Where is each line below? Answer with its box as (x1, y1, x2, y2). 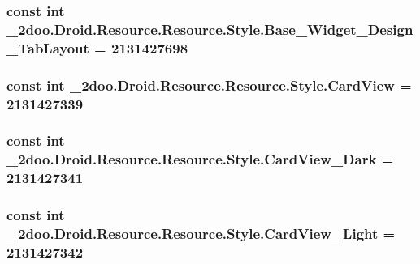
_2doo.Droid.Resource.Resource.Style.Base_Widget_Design (6, 19, 414, 39)
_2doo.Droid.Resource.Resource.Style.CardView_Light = (6, 223, 396, 243)
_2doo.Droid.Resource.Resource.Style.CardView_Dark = (6, 149, 394, 169)
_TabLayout (6, 37, 89, 57)
